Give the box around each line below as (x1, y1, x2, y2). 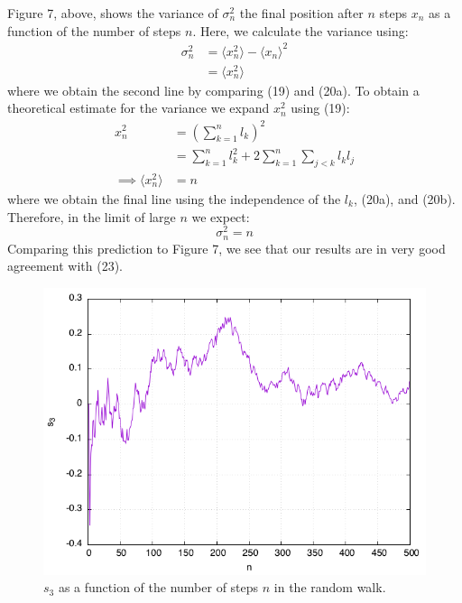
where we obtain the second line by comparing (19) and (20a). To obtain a (7, 80, 420, 99)
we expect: (191, 207, 250, 226)
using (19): (291, 98, 350, 117)
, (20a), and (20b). (353, 189, 456, 208)
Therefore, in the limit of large (7, 207, 176, 226)
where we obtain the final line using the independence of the (7, 189, 341, 208)
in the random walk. (273, 578, 386, 597)
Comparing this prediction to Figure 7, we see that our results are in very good (7, 238, 446, 257)
